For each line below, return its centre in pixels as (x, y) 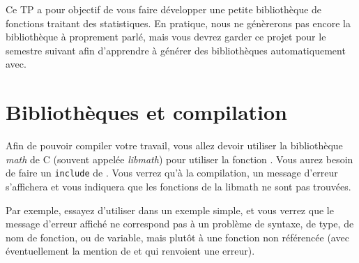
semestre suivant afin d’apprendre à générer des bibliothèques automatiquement (176, 50)
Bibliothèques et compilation (147, 112)
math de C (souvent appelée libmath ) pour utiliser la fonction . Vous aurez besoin (179, 159)
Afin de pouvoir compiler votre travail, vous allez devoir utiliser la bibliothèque (174, 145)
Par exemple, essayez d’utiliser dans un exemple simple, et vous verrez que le (170, 210)
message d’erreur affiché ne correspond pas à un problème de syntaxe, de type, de (180, 224)
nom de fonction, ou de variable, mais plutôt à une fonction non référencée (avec (177, 237)
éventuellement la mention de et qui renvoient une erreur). (130, 251)
